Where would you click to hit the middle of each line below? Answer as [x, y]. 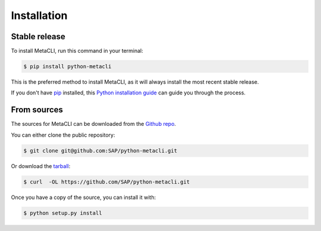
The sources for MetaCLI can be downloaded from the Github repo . [94, 124]
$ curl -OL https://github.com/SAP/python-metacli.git [107, 182]
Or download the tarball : [41, 166]
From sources [37, 110]
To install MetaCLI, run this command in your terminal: [77, 51]
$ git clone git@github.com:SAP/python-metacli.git [100, 151]
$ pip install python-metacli [67, 67]
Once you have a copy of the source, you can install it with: [84, 197]
